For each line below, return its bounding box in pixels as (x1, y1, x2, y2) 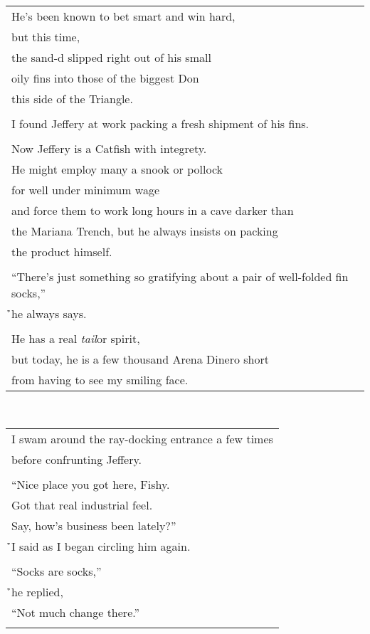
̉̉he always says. (11, 305, 87, 322)
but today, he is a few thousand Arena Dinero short (11, 351, 269, 367)
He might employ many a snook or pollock (11, 161, 223, 177)
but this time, (11, 28, 80, 45)
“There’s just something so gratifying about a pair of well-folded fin (11, 268, 349, 285)
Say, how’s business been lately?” (11, 517, 176, 534)
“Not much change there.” (11, 603, 140, 620)
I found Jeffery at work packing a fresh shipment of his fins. (11, 115, 310, 132)
